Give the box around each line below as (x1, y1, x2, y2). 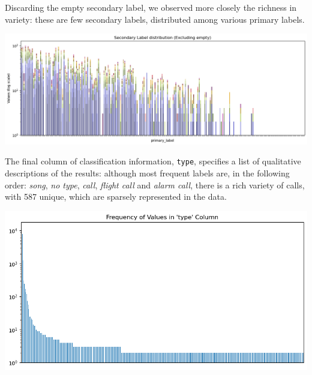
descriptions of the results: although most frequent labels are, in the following (5, 167, 290, 179)
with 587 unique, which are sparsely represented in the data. (5, 190, 227, 203)
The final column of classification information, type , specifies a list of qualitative (5, 155, 301, 167)
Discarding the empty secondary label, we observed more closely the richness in (5, 1, 297, 13)
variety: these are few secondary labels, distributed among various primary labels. (5, 13, 305, 25)
